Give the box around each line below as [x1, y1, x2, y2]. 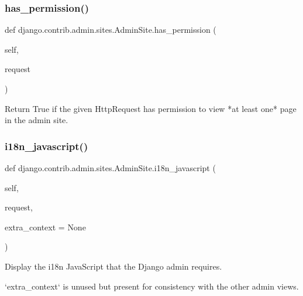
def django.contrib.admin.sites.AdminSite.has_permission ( [5, 23, 216, 36]
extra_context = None [5, 220, 86, 233]
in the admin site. [5, 114, 68, 126]
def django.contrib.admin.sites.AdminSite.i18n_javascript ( [5, 162, 216, 173]
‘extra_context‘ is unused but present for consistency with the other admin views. [5, 280, 299, 292]
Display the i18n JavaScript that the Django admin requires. [5, 260, 222, 272]
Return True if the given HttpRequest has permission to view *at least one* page [5, 102, 297, 114]
